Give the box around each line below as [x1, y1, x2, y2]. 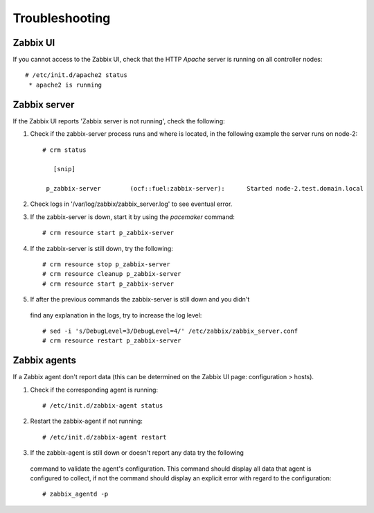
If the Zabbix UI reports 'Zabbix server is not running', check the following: [12, 116, 225, 125]
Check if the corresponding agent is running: [30, 385, 159, 394]
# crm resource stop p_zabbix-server [42, 261, 171, 268]
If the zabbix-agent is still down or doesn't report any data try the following [30, 449, 244, 457]
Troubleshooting [12, 10, 111, 26]
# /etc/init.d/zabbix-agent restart [42, 433, 167, 441]
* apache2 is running [28, 80, 103, 89]
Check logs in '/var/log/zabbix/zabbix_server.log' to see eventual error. [30, 200, 233, 208]
